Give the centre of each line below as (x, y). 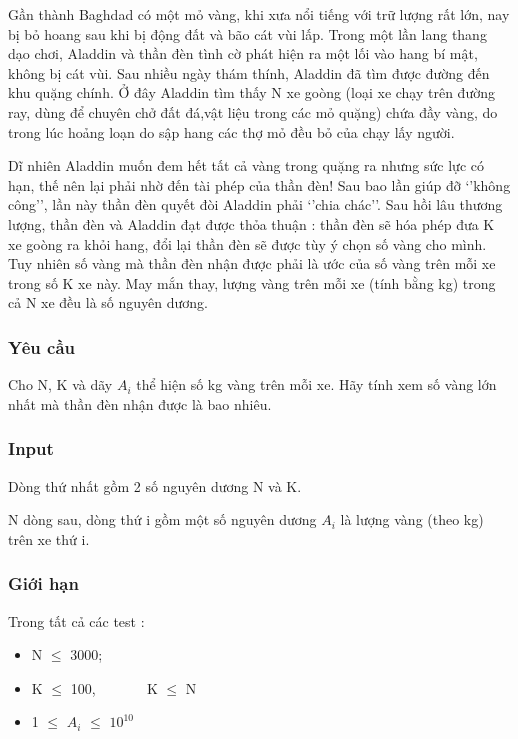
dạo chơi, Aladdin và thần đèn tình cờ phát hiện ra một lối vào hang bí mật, (243, 53)
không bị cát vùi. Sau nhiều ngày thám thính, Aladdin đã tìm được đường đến (249, 72)
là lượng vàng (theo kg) (412, 519)
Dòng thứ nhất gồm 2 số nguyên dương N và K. (155, 485)
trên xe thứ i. (49, 538)
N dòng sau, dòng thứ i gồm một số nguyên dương (162, 519)
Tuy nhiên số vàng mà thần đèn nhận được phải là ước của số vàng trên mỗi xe (252, 263)
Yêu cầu (41, 346)
